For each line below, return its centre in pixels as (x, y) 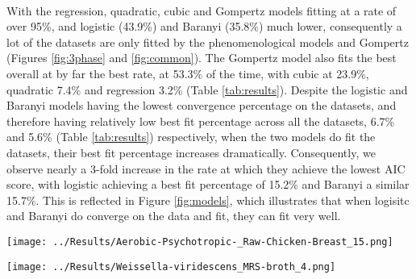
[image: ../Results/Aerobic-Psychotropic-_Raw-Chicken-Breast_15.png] (200, 242)
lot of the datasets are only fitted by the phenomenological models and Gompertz (208, 42)
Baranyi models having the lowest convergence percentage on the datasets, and (202, 105)
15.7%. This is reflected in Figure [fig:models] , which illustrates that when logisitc (208, 200)
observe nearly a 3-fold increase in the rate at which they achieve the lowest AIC (206, 168)
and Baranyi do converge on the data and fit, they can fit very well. (174, 216)
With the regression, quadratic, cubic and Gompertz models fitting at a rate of (202, 10)
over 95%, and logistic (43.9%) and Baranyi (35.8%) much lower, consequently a (204, 26)
